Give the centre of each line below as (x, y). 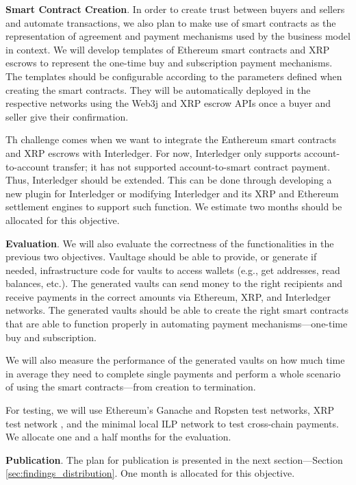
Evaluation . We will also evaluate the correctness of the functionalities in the (170, 243)
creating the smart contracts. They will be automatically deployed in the (158, 89)
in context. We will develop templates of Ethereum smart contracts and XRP (168, 49)
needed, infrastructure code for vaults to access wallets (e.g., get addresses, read (173, 270)
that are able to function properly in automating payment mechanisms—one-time (177, 324)
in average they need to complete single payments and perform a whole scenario (173, 373)
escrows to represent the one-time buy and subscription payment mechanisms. (169, 63)
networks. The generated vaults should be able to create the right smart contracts (177, 310)
